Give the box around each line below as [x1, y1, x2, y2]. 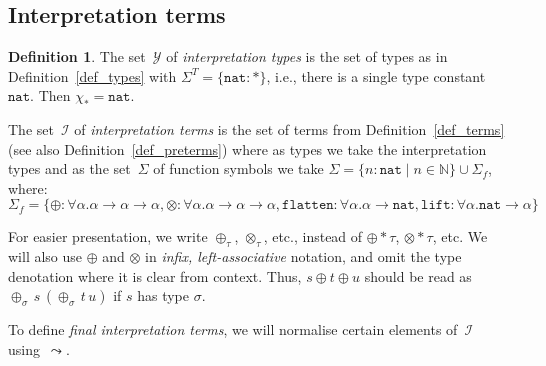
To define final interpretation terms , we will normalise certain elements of [8, 319, 458, 340]
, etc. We [432, 226, 488, 247]
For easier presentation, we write [8, 226, 208, 247]
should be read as [364, 265, 472, 286]
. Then [30, 85, 71, 106]
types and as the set [8, 158, 131, 179]
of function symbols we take [153, 158, 324, 179]
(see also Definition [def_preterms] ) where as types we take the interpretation [8, 138, 487, 159]
